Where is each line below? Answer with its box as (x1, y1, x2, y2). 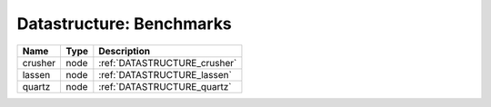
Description (98, 44, 150, 57)
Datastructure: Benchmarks (16, 14, 232, 34)
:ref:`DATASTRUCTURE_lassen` (98, 68, 232, 81)
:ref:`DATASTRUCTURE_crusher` (98, 56, 237, 69)
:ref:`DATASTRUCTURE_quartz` (98, 80, 232, 92)
